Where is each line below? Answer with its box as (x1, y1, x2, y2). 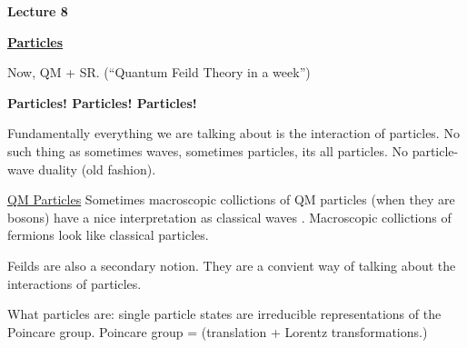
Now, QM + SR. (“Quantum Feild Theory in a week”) (7, 63, 311, 82)
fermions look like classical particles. (7, 225, 209, 244)
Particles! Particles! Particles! (7, 93, 197, 112)
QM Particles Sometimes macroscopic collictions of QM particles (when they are (7, 190, 455, 209)
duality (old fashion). (38, 159, 156, 178)
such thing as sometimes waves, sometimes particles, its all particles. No (7, 141, 408, 160)
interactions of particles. (7, 273, 142, 293)
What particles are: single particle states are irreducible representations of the (7, 304, 442, 323)
